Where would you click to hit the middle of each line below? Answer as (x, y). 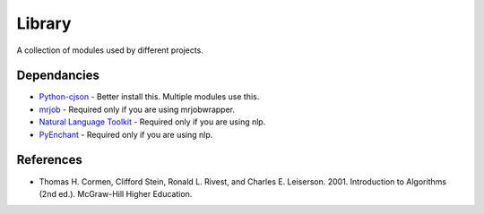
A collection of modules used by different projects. (110, 50)
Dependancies (58, 76)
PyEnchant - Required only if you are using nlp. (126, 134)
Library (44, 23)
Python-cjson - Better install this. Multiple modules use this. (149, 97)
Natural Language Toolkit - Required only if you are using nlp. (152, 122)
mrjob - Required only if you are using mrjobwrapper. (137, 109)
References (49, 160)
